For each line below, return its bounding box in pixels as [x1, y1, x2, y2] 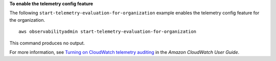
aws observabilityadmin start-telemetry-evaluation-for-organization [18, 29, 197, 35]
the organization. [9, 17, 45, 23]
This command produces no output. [9, 40, 85, 46]
